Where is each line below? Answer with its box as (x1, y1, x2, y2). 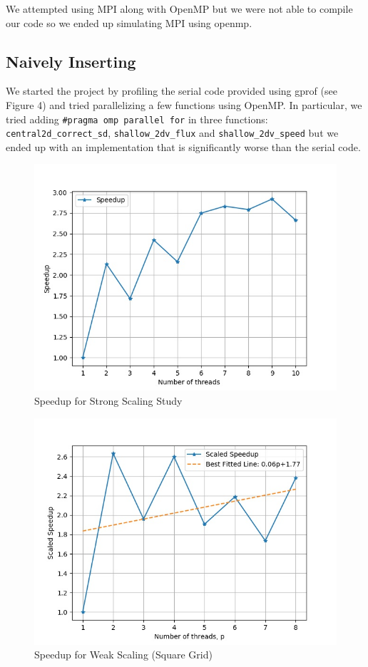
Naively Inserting (6, 50, 136, 72)
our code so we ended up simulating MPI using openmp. (6, 15, 252, 30)
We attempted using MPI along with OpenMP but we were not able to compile (6, 1, 353, 16)
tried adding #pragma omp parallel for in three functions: (6, 111, 268, 126)
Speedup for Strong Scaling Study (34, 393, 183, 408)
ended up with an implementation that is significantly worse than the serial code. (6, 139, 361, 154)
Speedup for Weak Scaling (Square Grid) (34, 647, 213, 662)
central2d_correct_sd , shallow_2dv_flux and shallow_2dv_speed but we (6, 125, 339, 140)
